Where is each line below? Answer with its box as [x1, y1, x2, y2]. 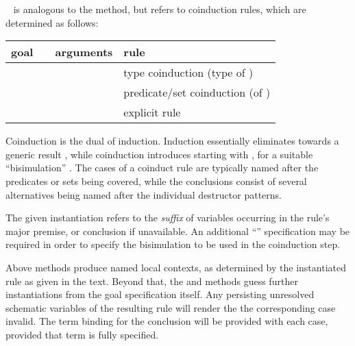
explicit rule [123, 104, 181, 121]
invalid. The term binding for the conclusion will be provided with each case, [5, 314, 328, 328]
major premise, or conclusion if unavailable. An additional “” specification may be [5, 223, 350, 238]
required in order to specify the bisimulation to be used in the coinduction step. [5, 237, 341, 251]
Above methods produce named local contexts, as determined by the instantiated [5, 260, 346, 274]
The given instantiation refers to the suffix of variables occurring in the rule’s [5, 210, 330, 225]
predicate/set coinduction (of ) [123, 84, 271, 101]
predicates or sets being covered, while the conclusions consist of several [5, 173, 307, 188]
